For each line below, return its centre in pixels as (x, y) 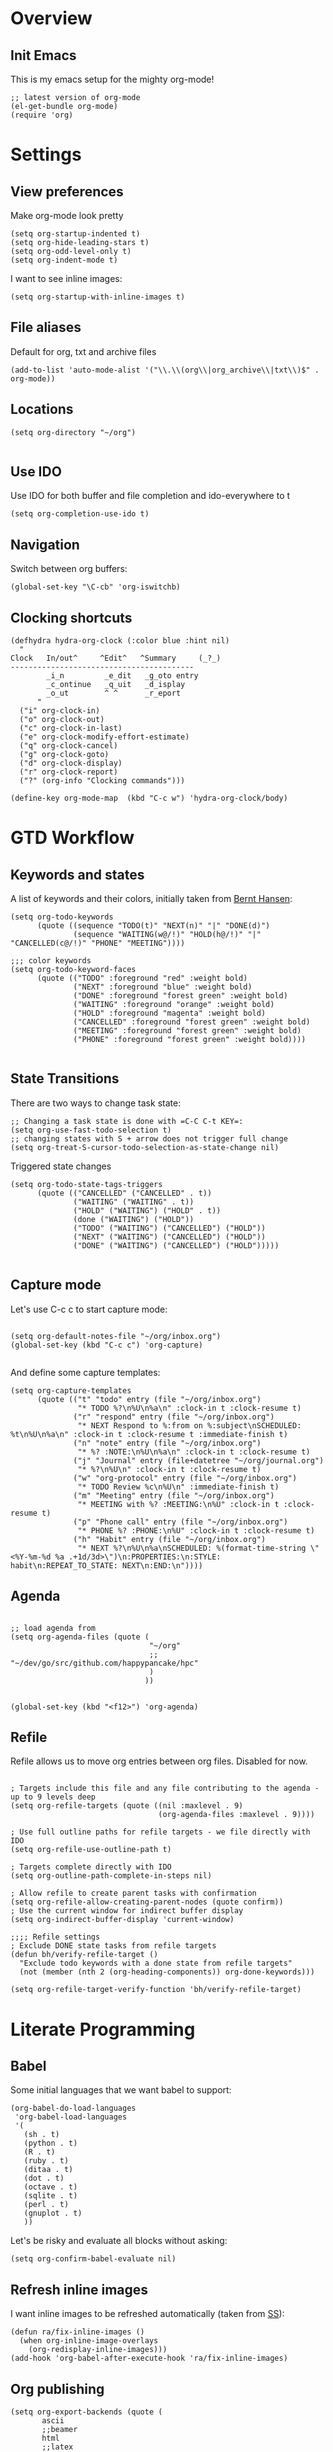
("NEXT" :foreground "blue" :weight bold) (163, 987)
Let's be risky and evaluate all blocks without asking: (119, 2241)
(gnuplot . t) (53, 2213)
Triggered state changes (61, 1166)
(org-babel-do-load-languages (73, 2108)
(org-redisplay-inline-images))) (98, 2350)
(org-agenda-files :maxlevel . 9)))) (236, 1815)
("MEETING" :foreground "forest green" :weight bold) (187, 1031)
